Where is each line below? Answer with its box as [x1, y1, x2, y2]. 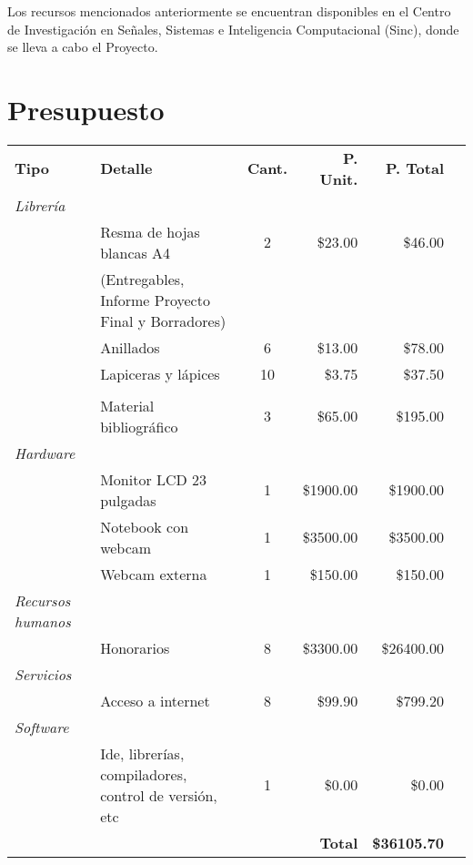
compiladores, [100, 763, 187, 785]
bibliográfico [100, 415, 178, 437]
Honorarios [100, 636, 170, 658]
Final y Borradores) [100, 310, 226, 331]
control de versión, [100, 784, 217, 806]
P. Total [386, 158, 444, 179]
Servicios [15, 663, 72, 685]
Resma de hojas [100, 220, 200, 242]
